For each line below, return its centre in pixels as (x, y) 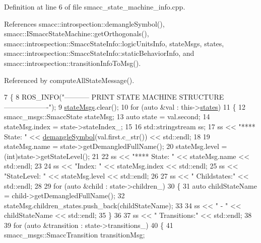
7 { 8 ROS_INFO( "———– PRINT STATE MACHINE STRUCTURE (114, 97)
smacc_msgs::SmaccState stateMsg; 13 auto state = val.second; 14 (107, 116)
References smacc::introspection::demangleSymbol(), (84, 23)
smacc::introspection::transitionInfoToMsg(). (73, 63)
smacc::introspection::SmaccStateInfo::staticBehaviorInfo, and (99, 53)
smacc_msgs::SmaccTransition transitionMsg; (75, 235)
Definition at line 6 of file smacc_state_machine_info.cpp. (95, 7)
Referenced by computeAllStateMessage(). (69, 80)
